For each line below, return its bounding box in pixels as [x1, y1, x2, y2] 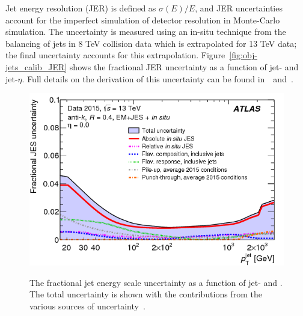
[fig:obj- [229, 49, 258, 61]
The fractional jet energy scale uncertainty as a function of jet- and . [29, 276, 283, 288]
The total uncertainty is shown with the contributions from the [29, 288, 262, 300]
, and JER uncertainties [195, 2, 283, 14]
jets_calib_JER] [5, 60, 67, 73]
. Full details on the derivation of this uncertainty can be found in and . [22, 72, 293, 85]
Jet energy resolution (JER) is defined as [5, 2, 156, 14]
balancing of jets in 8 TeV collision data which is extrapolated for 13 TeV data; [5, 37, 297, 49]
